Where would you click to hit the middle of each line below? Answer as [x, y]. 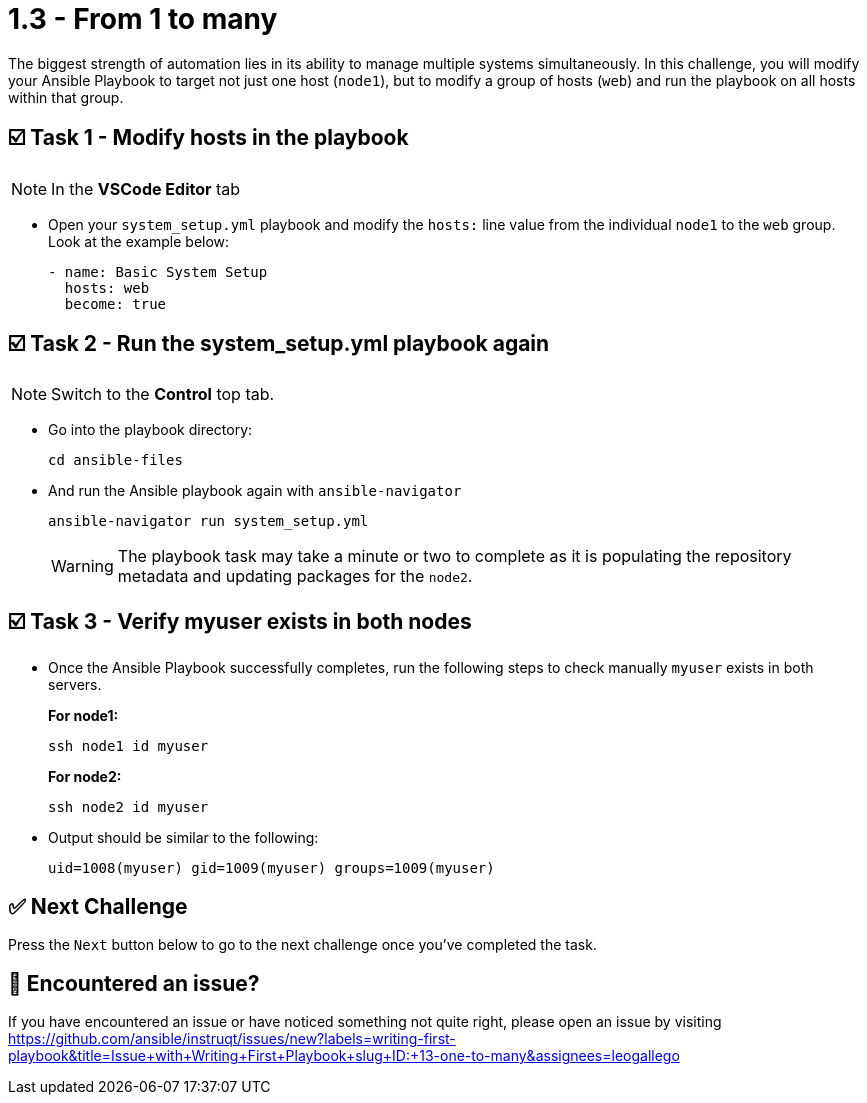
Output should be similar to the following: [183, 838]
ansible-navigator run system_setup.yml [208, 521]
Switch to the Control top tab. [163, 394]
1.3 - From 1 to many [143, 19]
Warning [82, 566]
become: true [115, 303]
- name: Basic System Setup [158, 271]
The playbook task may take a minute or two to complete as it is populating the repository [454, 556]
